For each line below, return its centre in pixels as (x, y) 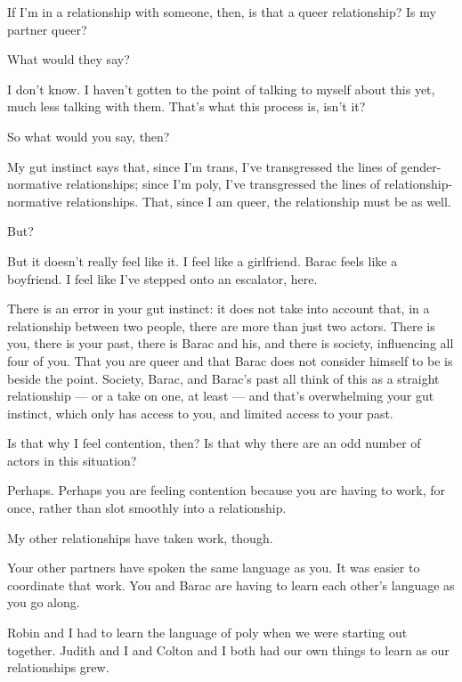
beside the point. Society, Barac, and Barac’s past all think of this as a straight (223, 378)
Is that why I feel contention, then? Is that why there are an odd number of (214, 443)
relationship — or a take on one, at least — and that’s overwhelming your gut (221, 396)
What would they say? (69, 59)
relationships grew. (58, 667)
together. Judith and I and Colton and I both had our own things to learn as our (228, 650)
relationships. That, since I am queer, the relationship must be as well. (259, 201)
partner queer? (47, 29)
